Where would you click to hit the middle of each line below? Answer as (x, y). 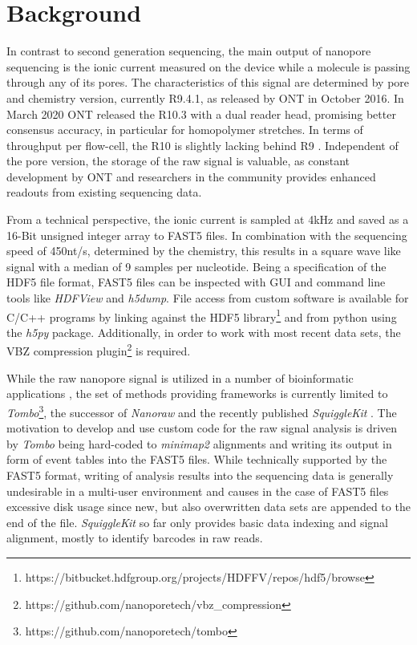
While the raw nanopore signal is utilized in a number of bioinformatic (180, 377)
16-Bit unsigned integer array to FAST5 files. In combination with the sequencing (207, 235)
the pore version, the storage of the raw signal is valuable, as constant (178, 161)
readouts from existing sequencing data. (104, 192)
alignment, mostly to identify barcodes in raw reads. (135, 538)
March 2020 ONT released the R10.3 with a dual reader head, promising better (201, 114)
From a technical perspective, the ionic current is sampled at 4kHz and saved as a (208, 219)
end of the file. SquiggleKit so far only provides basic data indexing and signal (198, 522)
